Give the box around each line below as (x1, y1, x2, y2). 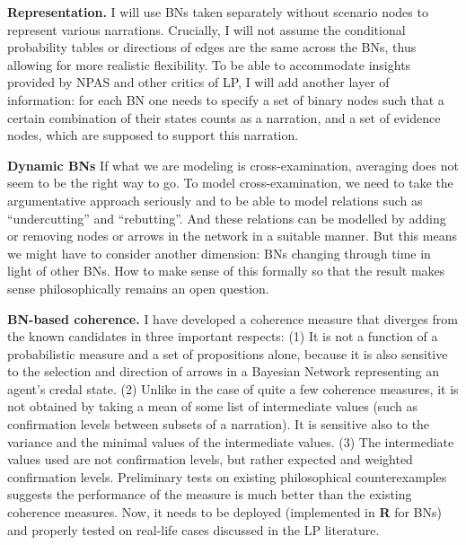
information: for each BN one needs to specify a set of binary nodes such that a (7, 90, 444, 109)
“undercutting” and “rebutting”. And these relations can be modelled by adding (7, 208, 446, 227)
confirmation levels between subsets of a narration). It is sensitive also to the (7, 415, 430, 434)
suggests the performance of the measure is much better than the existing (7, 485, 412, 504)
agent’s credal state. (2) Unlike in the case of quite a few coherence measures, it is (7, 379, 459, 398)
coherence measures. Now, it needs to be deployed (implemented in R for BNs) (7, 503, 442, 522)
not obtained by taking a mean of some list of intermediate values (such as (7, 397, 418, 416)
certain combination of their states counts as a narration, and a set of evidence (7, 108, 441, 127)
